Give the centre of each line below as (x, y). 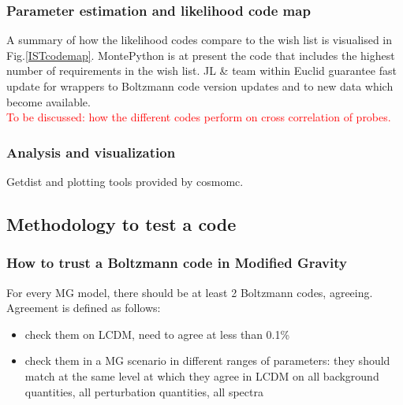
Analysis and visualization (91, 152)
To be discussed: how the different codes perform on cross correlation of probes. (199, 117)
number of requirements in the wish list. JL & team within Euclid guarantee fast (201, 71)
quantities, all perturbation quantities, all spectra (144, 391)
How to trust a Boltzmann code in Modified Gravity (177, 263)
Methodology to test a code (121, 223)
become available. (49, 101)
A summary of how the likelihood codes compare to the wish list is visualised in (200, 40)
